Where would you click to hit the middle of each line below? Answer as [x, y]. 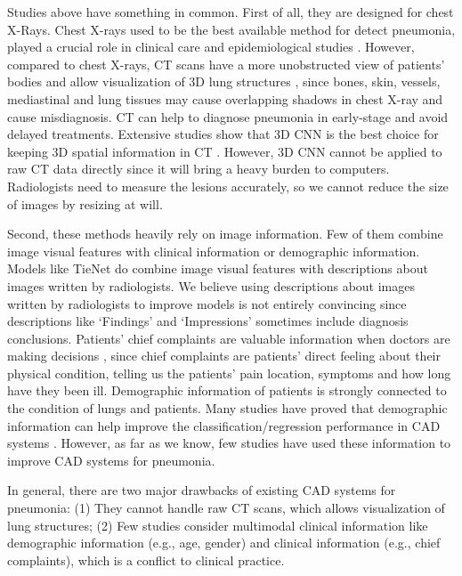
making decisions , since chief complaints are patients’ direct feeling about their [224, 356]
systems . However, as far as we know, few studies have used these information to [229, 443]
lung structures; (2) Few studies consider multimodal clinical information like [218, 525]
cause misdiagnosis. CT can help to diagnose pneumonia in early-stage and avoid [228, 116]
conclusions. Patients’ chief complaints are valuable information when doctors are [229, 338]
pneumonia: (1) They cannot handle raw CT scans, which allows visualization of [226, 508]
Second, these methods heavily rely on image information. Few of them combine [225, 234]
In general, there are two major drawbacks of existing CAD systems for [202, 490]
